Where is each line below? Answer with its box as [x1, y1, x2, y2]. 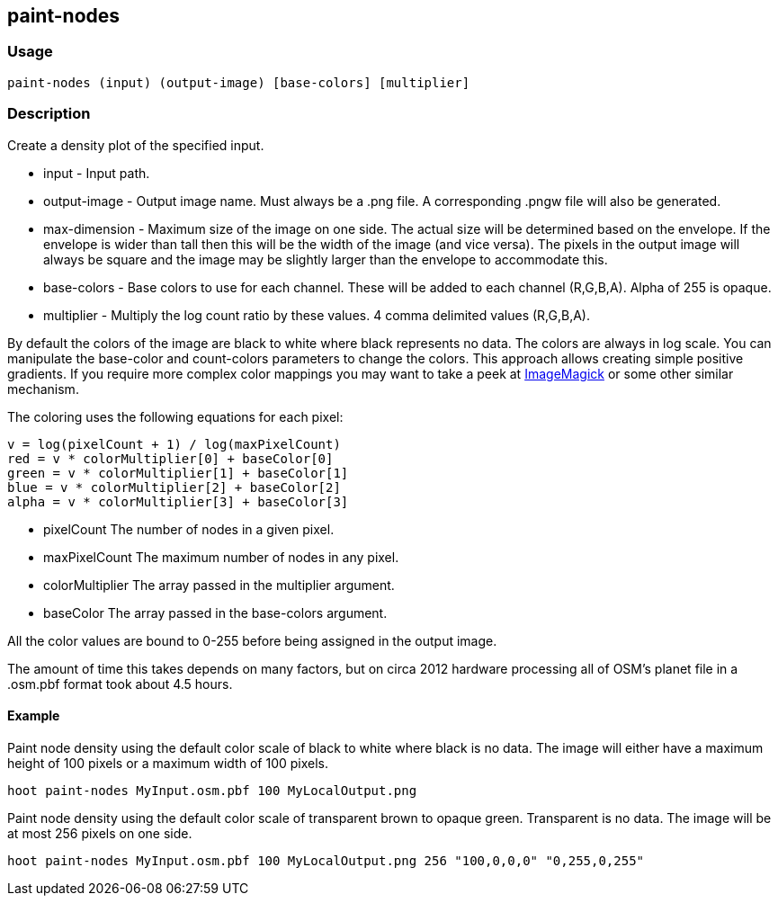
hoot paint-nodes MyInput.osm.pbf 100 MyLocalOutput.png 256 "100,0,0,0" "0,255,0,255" [7, 853, 645, 868]
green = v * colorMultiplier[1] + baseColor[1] [7, 465, 349, 480]
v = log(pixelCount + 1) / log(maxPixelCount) [7, 436, 341, 451]
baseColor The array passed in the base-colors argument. [43, 604, 388, 621]
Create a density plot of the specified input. [7, 137, 264, 153]
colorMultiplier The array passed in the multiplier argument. [43, 577, 395, 593]
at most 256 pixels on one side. [7, 825, 192, 841]
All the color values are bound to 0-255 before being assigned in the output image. [7, 632, 497, 648]
